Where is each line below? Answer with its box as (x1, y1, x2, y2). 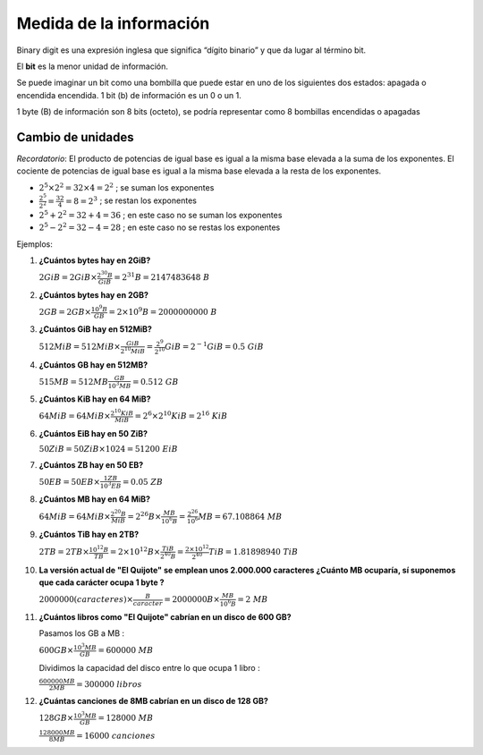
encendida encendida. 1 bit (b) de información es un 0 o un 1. (16, 89, 241, 100)
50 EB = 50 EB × (38, 477, 100, 487)
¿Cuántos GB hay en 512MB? (38, 359, 148, 370)
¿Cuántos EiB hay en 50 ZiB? (38, 428, 148, 438)
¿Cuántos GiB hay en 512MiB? (38, 324, 152, 335)
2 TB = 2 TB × (38, 547, 89, 557)
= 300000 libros (76, 679, 142, 689)
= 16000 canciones (76, 730, 156, 741)
